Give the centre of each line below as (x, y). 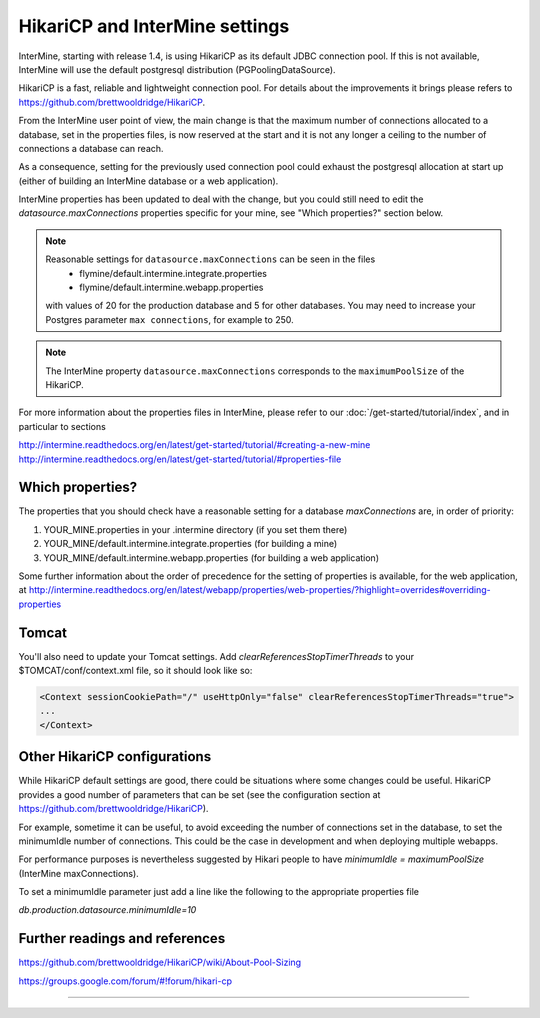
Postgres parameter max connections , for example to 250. (169, 319)
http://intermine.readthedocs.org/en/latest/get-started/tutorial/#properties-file (180, 459)
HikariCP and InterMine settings (154, 26)
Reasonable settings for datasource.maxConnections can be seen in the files (210, 259)
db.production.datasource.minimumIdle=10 (107, 910)
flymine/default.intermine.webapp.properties (171, 287)
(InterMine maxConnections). (78, 873)
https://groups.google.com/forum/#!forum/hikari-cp (125, 981)
